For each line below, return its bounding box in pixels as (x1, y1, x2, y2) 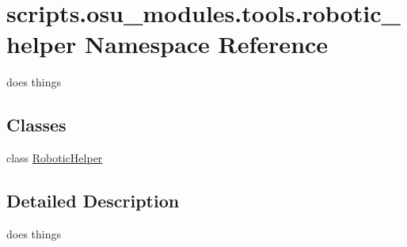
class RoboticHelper (6, 150, 103, 166)
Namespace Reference (85, 28, 329, 60)
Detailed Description (6, 188, 180, 213)
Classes (6, 112, 67, 137)
